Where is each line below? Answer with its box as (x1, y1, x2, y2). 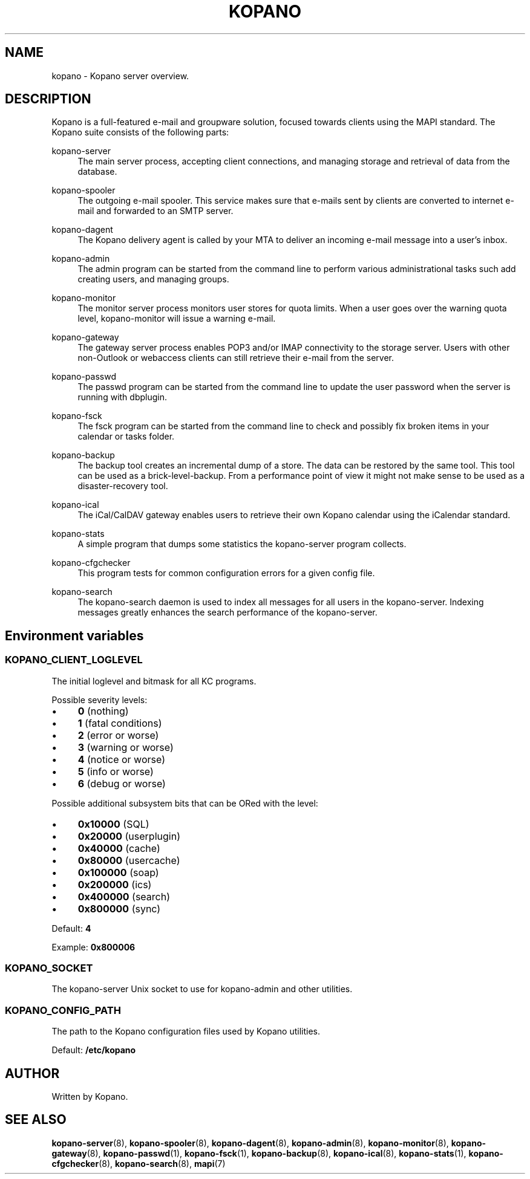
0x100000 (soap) (77, 866, 159, 879)
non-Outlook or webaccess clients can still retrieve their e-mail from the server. (77, 352, 394, 363)
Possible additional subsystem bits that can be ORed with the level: (51, 797, 318, 808)
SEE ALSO (5, 1112, 67, 1128)
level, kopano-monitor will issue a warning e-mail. (77, 313, 276, 324)
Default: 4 (51, 923, 91, 934)
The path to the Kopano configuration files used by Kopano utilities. (51, 1026, 321, 1037)
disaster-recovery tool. (77, 481, 168, 492)
